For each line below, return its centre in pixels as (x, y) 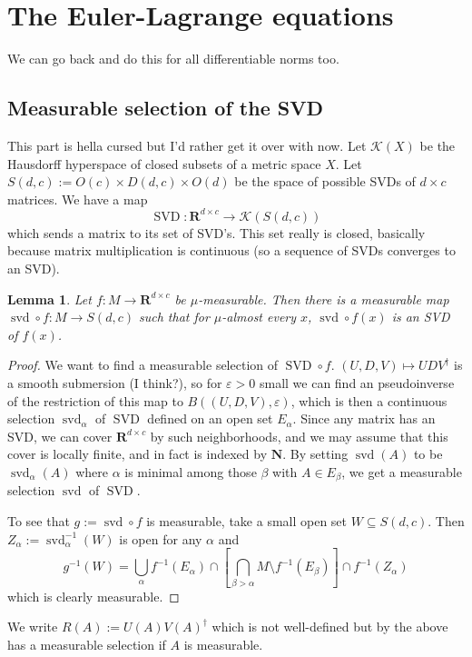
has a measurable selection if (87, 644)
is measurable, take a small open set (247, 520)
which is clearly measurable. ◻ (93, 596)
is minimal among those (191, 471)
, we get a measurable (402, 471)
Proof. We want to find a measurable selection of (143, 365)
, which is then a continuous (369, 400)
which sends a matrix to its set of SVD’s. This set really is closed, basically (216, 232)
